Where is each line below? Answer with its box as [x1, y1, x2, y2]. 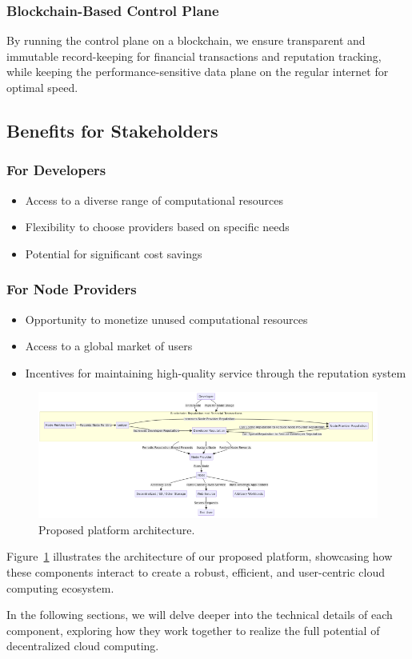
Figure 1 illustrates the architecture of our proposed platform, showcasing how [6, 548, 393, 565]
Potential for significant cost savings [25, 245, 202, 262]
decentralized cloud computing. [6, 637, 159, 654]
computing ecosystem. [6, 579, 114, 596]
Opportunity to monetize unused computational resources [25, 310, 308, 327]
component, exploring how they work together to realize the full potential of [6, 621, 380, 638]
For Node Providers [6, 279, 137, 299]
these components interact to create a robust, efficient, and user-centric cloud [6, 564, 385, 581]
